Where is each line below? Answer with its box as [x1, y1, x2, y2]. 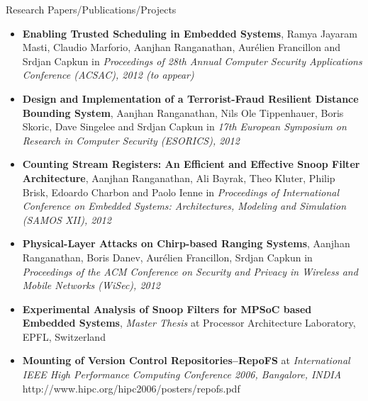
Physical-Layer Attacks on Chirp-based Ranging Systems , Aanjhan [22, 236, 350, 251]
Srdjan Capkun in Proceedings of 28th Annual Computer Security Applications [22, 53, 362, 68]
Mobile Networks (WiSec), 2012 [22, 278, 161, 293]
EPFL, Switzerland [22, 329, 106, 344]
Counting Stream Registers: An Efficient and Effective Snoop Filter [22, 157, 360, 171]
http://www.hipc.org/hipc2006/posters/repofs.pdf [22, 380, 240, 395]
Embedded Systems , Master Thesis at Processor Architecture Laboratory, [22, 315, 356, 330]
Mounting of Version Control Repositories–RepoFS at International [22, 353, 350, 368]
